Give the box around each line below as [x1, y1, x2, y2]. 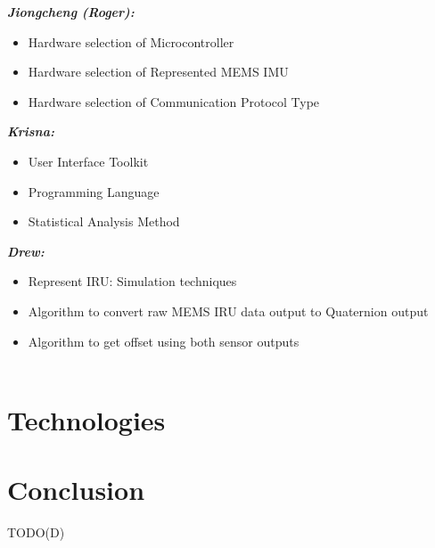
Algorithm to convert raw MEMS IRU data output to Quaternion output [28, 301, 429, 320]
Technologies [7, 401, 166, 438]
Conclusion [7, 471, 145, 508]
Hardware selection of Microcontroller [28, 32, 234, 51]
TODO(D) [7, 523, 65, 542]
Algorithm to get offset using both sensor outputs [28, 331, 300, 350]
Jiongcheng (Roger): [7, 3, 135, 20]
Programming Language [28, 182, 160, 200]
